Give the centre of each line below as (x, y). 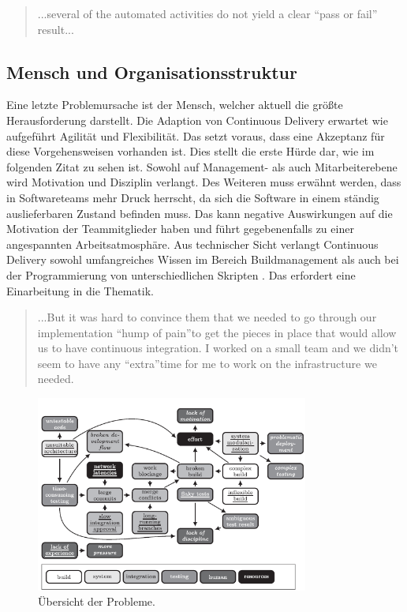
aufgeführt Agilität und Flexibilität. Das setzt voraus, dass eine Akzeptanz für (196, 135)
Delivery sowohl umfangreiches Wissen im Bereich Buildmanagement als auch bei (203, 259)
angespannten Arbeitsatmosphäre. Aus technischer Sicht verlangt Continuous (192, 244)
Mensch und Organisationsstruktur (152, 71)
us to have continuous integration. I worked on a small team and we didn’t (218, 348)
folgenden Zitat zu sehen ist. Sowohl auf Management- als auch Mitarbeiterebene (202, 166)
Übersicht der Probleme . (97, 601)
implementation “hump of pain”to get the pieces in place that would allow (217, 332)
